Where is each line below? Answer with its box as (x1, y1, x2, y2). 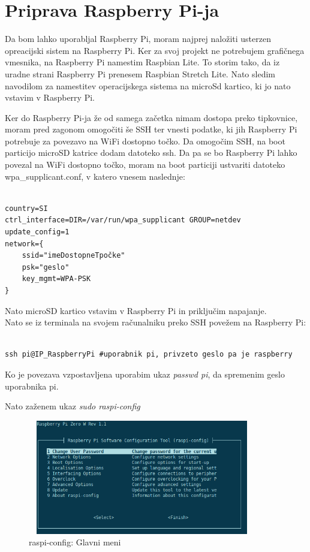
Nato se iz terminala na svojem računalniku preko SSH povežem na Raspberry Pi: (5, 316, 306, 328)
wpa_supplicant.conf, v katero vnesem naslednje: (5, 170, 185, 182)
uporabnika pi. (5, 379, 59, 392)
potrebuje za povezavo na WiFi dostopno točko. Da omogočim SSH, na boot (5, 134, 285, 147)
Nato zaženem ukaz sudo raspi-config (5, 400, 140, 412)
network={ (5, 239, 44, 248)
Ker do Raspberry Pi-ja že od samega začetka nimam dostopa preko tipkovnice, (5, 111, 298, 123)
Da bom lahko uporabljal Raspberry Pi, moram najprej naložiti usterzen (5, 32, 271, 45)
